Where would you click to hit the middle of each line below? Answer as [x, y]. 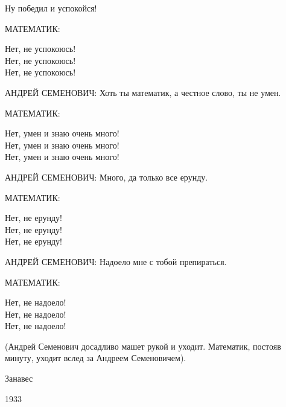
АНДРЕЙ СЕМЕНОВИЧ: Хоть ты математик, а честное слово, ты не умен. [143, 92]
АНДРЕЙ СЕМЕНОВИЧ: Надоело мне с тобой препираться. [116, 261]
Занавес [19, 378]
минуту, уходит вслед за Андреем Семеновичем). [96, 358]
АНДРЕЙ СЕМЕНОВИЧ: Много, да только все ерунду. [106, 177]
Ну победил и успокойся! [51, 8]
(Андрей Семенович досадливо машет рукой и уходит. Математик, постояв [143, 346]
